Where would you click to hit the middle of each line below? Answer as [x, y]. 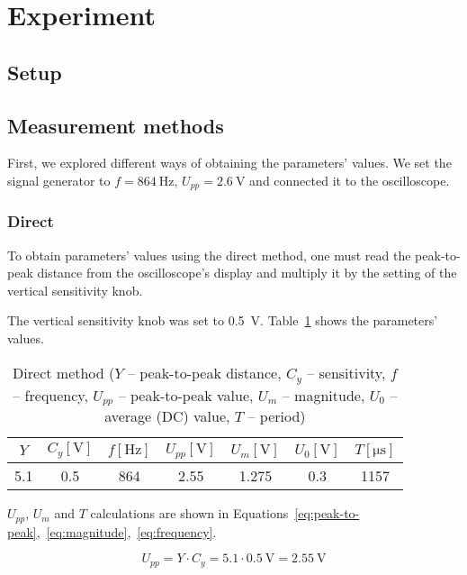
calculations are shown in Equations [189, 513]
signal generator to [59, 180]
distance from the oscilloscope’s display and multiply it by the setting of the [247, 273]
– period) [277, 416]
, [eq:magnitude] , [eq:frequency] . [126, 531]
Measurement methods [116, 125]
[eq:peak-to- [327, 513]
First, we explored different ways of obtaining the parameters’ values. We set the [229, 163]
